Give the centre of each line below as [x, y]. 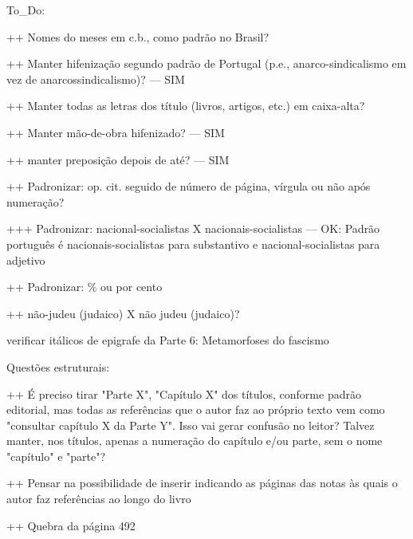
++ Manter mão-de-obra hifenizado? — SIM [116, 132]
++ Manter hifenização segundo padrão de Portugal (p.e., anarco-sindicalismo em [206, 63]
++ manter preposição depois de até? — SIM [118, 159]
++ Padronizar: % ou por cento [85, 287]
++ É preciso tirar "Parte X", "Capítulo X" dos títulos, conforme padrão [184, 393]
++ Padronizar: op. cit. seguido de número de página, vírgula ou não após [189, 186]
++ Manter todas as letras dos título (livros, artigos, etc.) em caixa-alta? [186, 106]
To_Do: [26, 10]
